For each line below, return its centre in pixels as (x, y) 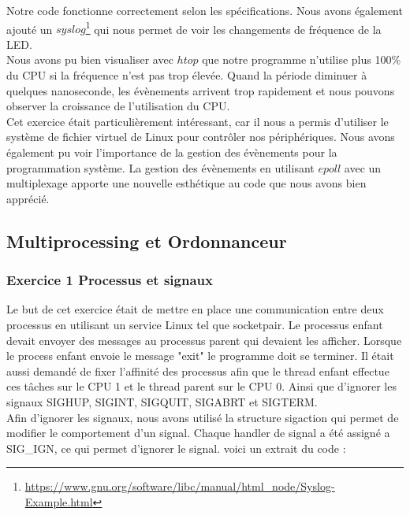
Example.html (59, 501)
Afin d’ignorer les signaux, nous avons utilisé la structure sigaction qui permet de (203, 417)
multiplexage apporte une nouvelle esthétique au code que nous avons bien (186, 183)
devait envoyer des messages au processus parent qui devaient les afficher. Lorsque (204, 340)
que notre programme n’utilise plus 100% (302, 59)
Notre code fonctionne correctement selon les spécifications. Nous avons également (205, 10)
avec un (363, 167)
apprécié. (28, 198)
